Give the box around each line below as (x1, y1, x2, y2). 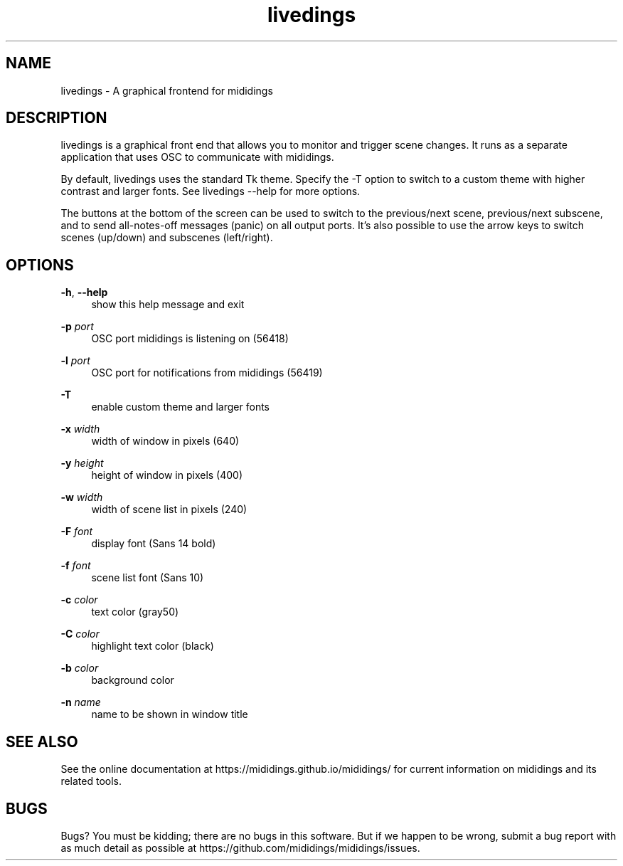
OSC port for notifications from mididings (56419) (91, 366, 323, 379)
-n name (60, 696, 101, 709)
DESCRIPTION (6, 109, 107, 127)
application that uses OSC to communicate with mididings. (60, 151, 334, 164)
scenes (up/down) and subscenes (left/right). (60, 231, 273, 244)
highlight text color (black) (91, 640, 214, 653)
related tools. (60, 775, 122, 788)
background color (91, 674, 174, 687)
